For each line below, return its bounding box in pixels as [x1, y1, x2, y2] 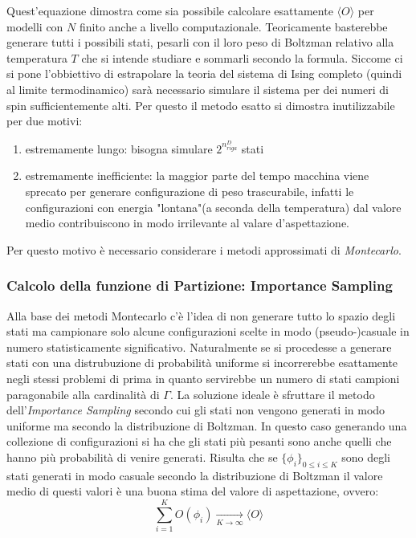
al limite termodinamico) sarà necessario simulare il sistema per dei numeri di [6, 80, 389, 97]
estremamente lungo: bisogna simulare [25, 140, 213, 157]
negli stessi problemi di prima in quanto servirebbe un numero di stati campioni [6, 369, 400, 386]
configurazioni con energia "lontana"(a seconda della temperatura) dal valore [25, 198, 402, 215]
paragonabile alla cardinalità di [6, 385, 160, 402]
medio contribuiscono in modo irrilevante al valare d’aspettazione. [25, 214, 350, 231]
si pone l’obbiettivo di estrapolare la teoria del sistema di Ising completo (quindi [6, 65, 402, 82]
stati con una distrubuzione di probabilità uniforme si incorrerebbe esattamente [6, 354, 398, 371]
